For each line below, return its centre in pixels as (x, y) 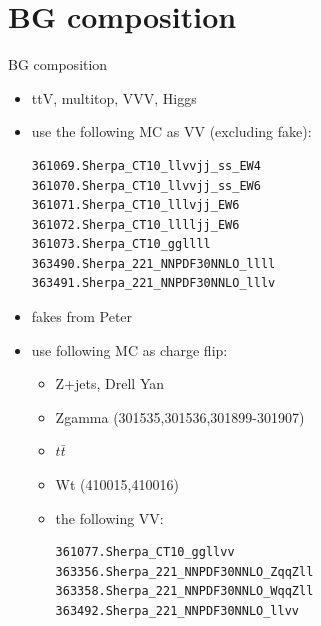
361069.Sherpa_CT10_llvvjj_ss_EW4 (146, 165)
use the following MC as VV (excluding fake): (171, 131)
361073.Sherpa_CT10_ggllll (121, 244)
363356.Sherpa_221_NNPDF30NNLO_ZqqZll (184, 571)
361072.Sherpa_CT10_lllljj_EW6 (135, 224)
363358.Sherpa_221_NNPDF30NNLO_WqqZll (184, 591)
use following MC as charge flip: (129, 349)
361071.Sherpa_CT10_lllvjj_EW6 (135, 205)
